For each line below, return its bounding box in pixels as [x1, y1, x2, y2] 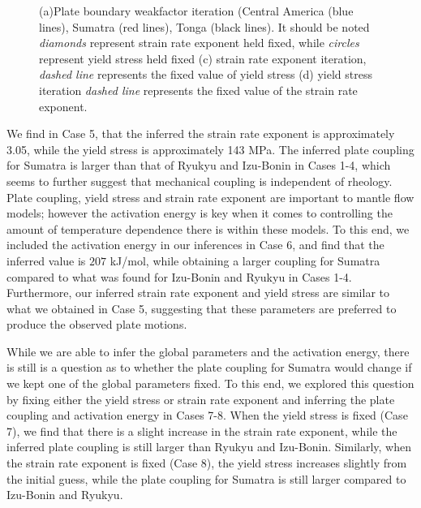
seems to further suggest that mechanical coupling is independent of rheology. [6, 172, 393, 189]
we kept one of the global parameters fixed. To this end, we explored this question [6, 375, 415, 392]
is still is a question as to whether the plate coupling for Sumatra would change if [6, 359, 412, 376]
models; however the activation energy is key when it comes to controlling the [6, 204, 393, 222]
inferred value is [6, 252, 86, 269]
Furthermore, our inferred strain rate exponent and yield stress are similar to [6, 284, 389, 301]
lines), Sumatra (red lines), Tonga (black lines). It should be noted [39, 18, 370, 35]
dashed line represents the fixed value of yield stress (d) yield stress [39, 66, 373, 83]
